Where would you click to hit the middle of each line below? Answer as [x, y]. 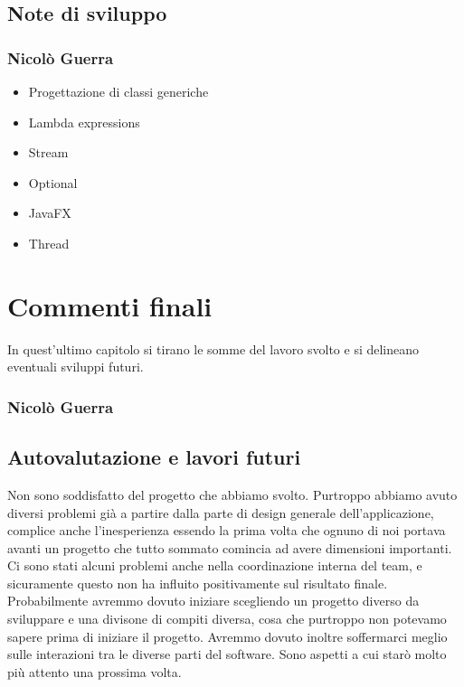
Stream [48, 152]
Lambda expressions [84, 122]
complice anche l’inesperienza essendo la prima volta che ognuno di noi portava [227, 530]
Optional [53, 182]
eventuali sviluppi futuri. [76, 367]
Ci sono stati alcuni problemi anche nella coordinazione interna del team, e [215, 565]
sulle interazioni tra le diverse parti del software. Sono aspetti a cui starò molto [227, 654]
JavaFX [50, 213]
